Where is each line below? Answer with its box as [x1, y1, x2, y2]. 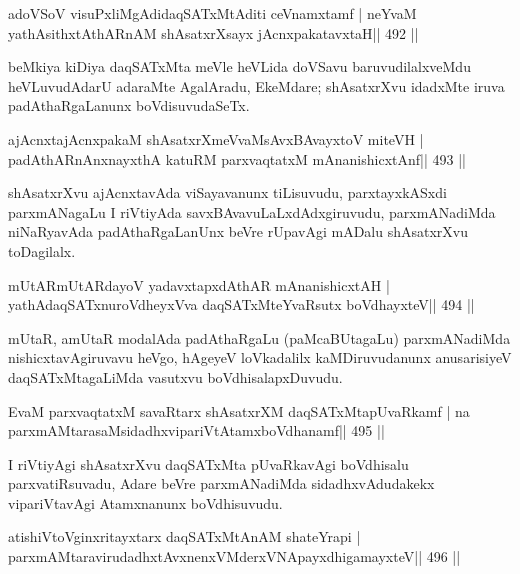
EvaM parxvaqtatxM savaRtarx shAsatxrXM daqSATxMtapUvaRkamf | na [8, 400, 470, 421]
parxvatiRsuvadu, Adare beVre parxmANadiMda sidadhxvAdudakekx [8, 473, 435, 494]
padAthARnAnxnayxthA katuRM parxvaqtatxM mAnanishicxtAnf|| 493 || [8, 148, 466, 169]
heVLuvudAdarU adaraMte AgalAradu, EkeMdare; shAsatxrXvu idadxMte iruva [8, 75, 505, 96]
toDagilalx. [8, 240, 76, 261]
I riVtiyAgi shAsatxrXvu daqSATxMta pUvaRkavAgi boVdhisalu [8, 453, 409, 474]
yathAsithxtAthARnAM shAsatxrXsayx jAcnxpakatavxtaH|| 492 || [8, 22, 419, 43]
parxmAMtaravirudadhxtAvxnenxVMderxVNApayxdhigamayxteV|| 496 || [8, 546, 461, 567]
